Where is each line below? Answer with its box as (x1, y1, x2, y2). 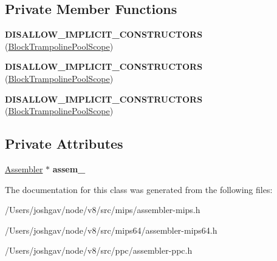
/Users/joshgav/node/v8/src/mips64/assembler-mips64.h (5, 223, 217, 236)
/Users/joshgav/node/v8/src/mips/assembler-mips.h (5, 203, 200, 216)
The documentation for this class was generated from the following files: (5, 183, 273, 195)
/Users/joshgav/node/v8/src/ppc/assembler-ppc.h (5, 244, 193, 257)
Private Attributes (5, 134, 123, 153)
